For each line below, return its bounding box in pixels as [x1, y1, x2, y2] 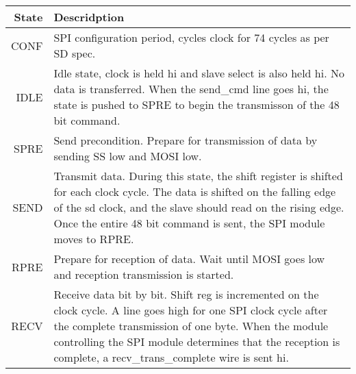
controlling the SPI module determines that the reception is [53, 334, 340, 349]
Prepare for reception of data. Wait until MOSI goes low [53, 251, 325, 266]
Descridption [53, 9, 125, 25]
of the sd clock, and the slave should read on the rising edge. [53, 199, 344, 215]
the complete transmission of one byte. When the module [53, 318, 329, 334]
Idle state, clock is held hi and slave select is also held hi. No [53, 65, 344, 81]
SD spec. [53, 45, 96, 61]
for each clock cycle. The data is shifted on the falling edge [53, 184, 336, 199]
